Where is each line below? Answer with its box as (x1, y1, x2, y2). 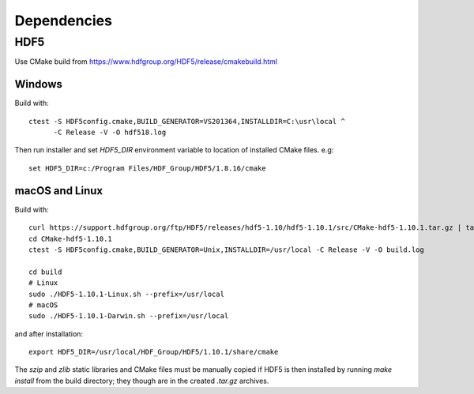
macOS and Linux (14, 184, 103, 197)
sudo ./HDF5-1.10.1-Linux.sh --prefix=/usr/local (28, 289, 225, 298)
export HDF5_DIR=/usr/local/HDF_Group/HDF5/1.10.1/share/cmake (28, 347, 279, 357)
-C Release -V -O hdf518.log (53, 128, 167, 137)
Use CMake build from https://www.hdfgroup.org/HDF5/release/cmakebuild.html (14, 57, 278, 66)
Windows (14, 77, 62, 91)
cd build (28, 267, 62, 276)
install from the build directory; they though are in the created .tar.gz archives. (14, 376, 269, 385)
